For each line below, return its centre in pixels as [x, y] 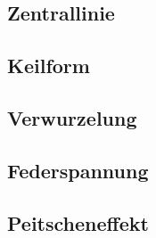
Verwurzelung [72, 117]
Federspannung [78, 170]
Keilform [49, 66]
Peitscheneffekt [78, 222]
